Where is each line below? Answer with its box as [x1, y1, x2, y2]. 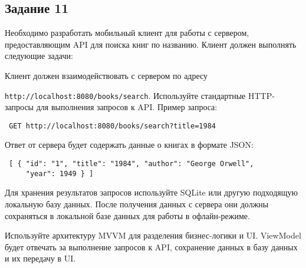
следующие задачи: [5, 49, 73, 62]
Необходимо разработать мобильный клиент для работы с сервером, [5, 27, 249, 39]
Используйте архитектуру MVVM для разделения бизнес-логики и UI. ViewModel [5, 229, 301, 241]
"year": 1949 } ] [25, 169, 94, 178]
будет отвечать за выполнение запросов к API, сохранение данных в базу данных [5, 240, 298, 253]
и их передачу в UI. [5, 252, 76, 264]
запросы [5, 101, 34, 113]
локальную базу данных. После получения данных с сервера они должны [5, 197, 269, 210]
